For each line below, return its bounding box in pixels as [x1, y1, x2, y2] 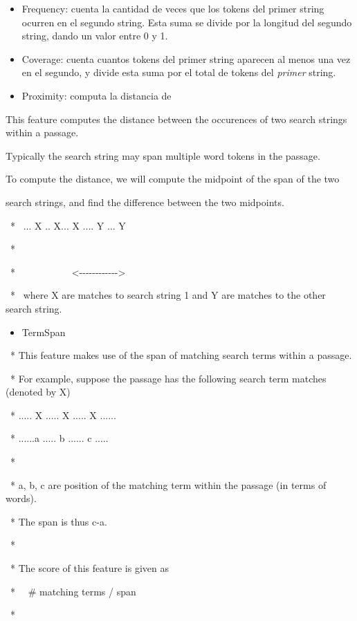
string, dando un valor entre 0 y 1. [21, 28, 168, 43]
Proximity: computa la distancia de [21, 88, 172, 102]
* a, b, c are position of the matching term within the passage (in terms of [10, 477, 327, 492]
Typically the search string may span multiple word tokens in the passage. [6, 148, 320, 163]
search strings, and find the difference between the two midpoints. [6, 194, 284, 209]
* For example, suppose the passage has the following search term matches [10, 371, 327, 385]
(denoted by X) [6, 384, 71, 399]
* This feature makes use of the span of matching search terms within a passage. [10, 348, 352, 362]
